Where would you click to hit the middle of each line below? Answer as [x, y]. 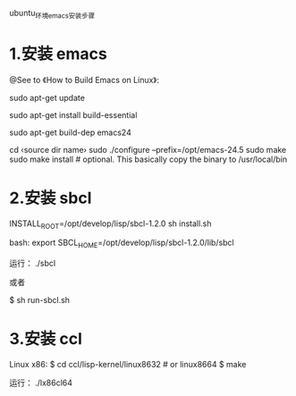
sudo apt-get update [47, 97]
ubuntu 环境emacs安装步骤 [52, 14]
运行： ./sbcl [33, 264]
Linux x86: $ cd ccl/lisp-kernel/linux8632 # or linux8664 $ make [128, 365]
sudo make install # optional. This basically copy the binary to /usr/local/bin [148, 159]
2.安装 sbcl [51, 198]
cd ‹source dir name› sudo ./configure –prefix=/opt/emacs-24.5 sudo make [148, 149]
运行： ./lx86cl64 [41, 383]
